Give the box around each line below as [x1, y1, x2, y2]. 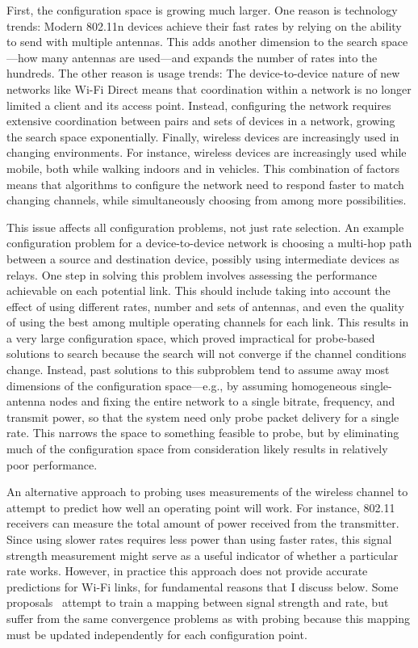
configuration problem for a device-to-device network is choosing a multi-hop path [6, 234, 412, 251]
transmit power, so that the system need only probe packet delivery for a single [6, 408, 399, 425]
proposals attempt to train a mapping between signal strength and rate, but [6, 594, 389, 611]
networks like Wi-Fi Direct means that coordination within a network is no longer [6, 80, 412, 97]
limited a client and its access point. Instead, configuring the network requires [6, 96, 391, 113]
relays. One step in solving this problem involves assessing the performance [6, 266, 377, 283]
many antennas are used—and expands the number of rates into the [41, 48, 378, 65]
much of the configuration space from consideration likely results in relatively [6, 440, 388, 457]
